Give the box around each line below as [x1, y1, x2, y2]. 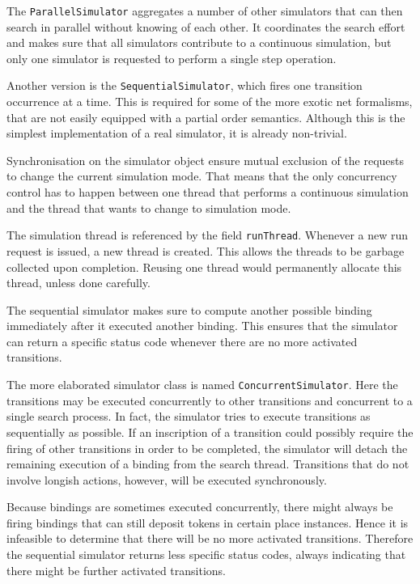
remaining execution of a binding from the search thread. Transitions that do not [6, 455, 409, 472]
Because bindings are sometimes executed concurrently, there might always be [6, 498, 393, 515]
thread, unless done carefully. [6, 274, 151, 291]
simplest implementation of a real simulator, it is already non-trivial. [6, 125, 347, 142]
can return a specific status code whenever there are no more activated [6, 332, 358, 349]
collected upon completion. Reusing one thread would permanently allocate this [6, 258, 402, 275]
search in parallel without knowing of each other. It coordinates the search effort [6, 18, 405, 35]
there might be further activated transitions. [6, 561, 226, 578]
